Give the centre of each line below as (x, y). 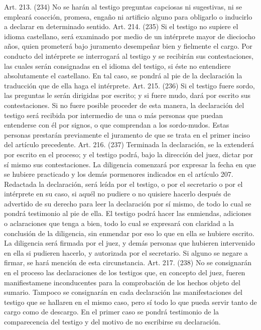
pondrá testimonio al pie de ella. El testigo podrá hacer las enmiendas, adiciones (128, 213)
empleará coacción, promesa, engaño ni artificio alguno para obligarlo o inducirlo (128, 16)
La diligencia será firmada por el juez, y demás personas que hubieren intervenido (129, 243)
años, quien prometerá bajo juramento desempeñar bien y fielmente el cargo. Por (128, 46)
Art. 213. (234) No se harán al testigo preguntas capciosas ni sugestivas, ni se (123, 7)
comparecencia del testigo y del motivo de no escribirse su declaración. (112, 321)
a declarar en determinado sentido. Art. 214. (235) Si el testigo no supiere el (121, 26)
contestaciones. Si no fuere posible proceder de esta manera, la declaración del (124, 105)
